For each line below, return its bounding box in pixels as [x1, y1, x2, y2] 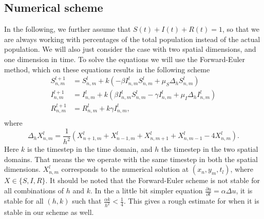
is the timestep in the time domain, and [27, 144, 153, 154]
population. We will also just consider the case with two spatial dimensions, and [4, 44, 256, 54]
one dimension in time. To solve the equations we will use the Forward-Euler [4, 53, 246, 64]
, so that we [222, 24, 259, 34]
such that [72, 195, 102, 206]
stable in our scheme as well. [4, 207, 94, 217]
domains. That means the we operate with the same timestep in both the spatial [4, 153, 258, 164]
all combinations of [4, 185, 64, 196]
